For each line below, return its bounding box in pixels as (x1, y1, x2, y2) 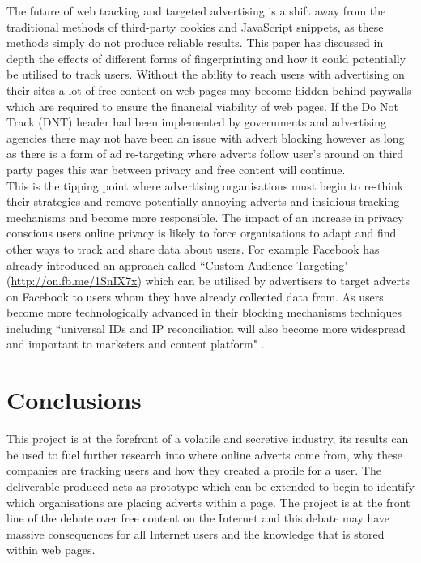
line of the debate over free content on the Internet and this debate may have (6, 510, 390, 527)
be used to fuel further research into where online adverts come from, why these (6, 446, 402, 463)
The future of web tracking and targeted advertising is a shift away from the (6, 2, 386, 19)
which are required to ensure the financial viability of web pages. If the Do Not (6, 97, 398, 114)
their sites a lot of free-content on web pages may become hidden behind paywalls (6, 81, 412, 98)
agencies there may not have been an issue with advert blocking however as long (6, 129, 405, 146)
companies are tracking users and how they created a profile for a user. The (6, 462, 381, 479)
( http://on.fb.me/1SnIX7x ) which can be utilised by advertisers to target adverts (6, 272, 410, 289)
